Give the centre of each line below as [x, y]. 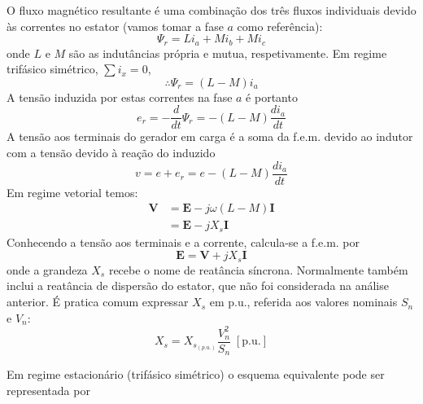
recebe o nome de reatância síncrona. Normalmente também [258, 269]
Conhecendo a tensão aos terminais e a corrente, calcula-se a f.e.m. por [183, 242]
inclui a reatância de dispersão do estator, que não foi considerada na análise [198, 285]
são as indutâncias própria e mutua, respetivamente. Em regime [228, 53]
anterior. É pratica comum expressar [98, 302]
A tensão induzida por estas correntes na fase [120, 97]
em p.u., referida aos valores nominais [303, 302]
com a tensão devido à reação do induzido [111, 153]
